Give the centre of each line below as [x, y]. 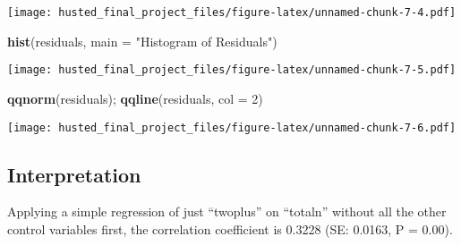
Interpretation [74, 174]
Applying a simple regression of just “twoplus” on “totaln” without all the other [227, 211]
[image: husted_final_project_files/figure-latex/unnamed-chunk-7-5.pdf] [232, 70]
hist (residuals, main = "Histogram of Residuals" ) [142, 41]
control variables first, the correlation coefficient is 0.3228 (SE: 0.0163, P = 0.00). [230, 228]
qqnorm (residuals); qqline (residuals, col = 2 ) [135, 98]
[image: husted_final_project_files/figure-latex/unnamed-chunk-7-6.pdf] [232, 127]
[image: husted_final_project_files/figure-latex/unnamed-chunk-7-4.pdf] [232, 13]
